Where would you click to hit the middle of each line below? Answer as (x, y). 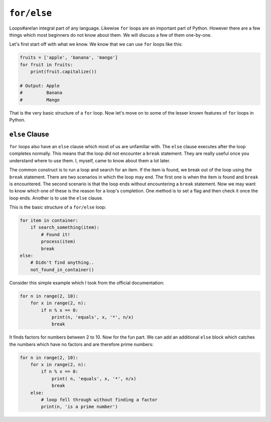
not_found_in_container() (62, 270)
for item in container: (49, 221)
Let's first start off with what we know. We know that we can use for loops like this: (96, 44)
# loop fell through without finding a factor (99, 400)
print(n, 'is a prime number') (79, 407)
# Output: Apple (40, 86)
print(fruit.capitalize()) (64, 72)
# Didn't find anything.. (62, 263)
